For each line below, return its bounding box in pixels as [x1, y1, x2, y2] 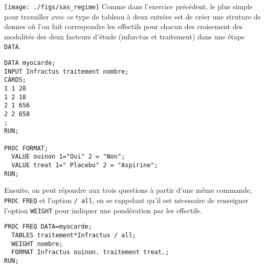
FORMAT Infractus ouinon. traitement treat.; [11, 249, 169, 256]
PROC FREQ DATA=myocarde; [4, 223, 92, 231]
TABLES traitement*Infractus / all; [11, 231, 136, 239]
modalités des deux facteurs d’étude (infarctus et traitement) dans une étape [4, 31, 245, 41]
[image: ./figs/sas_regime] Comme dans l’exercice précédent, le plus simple [4, 1, 253, 11]
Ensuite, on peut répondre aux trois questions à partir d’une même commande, [4, 185, 252, 195]
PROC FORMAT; [4, 144, 48, 152]
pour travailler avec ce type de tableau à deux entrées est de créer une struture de [4, 11, 261, 21]
